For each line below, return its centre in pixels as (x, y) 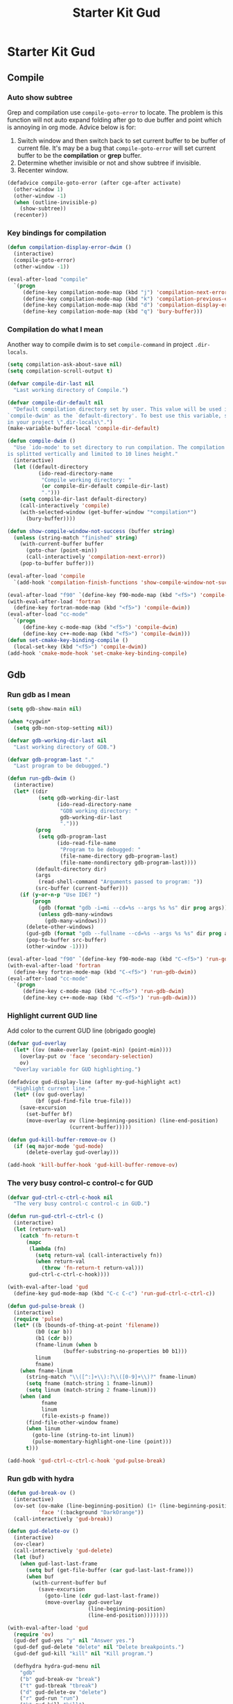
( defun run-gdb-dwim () (42, 779)
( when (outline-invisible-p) (55, 202)
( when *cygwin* (29, 722)
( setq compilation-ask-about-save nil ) (65, 365)
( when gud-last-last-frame (59, 1564)
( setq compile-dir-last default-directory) (84, 499)
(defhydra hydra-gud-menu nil (57, 1666)
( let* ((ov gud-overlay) (49, 1095)
